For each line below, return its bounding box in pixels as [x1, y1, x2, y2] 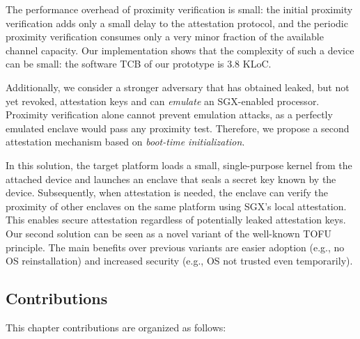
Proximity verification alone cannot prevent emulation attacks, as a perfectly [6, 107, 333, 122]
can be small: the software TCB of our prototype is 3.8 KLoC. [6, 56, 272, 71]
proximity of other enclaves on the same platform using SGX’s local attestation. [6, 198, 347, 213]
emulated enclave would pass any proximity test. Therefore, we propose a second [6, 120, 350, 135]
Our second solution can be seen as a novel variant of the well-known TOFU [6, 226, 331, 240]
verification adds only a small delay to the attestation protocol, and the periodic [6, 15, 348, 30]
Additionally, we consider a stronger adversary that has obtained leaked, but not [6, 79, 350, 94]
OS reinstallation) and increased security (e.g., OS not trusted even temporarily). [6, 253, 353, 268]
